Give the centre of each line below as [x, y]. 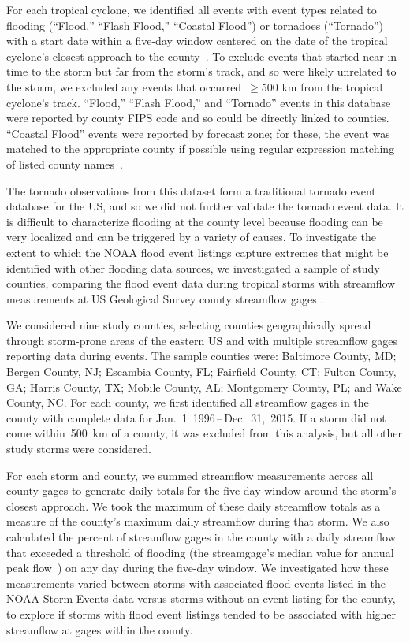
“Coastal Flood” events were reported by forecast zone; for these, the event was [198, 133]
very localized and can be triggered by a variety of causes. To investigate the [191, 237]
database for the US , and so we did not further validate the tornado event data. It [205, 206]
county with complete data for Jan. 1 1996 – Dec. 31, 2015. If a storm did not [196, 417]
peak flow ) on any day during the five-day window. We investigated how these [198, 568]
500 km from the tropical [322, 86]
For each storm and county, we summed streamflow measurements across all [190, 475]
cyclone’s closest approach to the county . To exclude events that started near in [202, 56]
